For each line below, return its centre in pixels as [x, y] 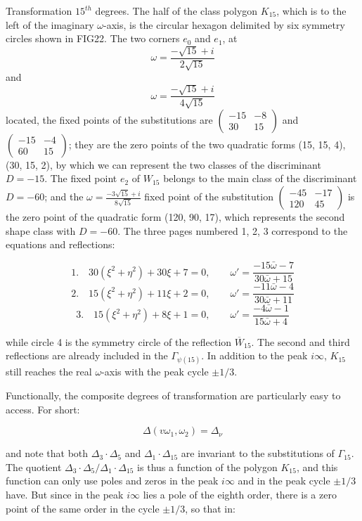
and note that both [47, 453]
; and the [64, 197]
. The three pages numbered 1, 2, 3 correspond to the [233, 230]
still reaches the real [49, 372]
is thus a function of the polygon [207, 467]
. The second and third [300, 341]
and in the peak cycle [284, 481]
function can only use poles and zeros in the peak [112, 481]
